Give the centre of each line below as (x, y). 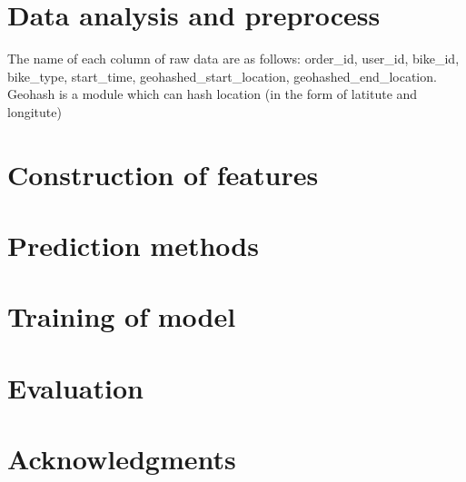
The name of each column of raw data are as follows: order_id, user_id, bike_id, (233, 59)
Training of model (122, 316)
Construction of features (163, 174)
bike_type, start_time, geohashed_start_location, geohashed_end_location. (222, 76)
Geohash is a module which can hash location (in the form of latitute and (213, 94)
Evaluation (75, 387)
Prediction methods (133, 246)
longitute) (35, 111)
